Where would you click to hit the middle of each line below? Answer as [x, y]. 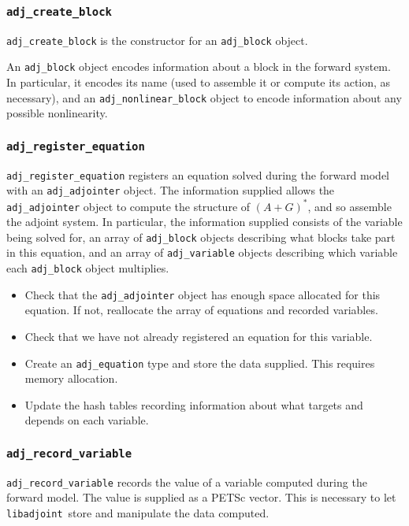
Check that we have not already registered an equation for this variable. [199, 336]
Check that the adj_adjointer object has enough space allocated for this [203, 294]
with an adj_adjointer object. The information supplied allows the [171, 190]
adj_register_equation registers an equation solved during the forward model [198, 174]
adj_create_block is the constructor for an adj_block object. [157, 40]
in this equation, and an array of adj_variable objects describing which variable [202, 252]
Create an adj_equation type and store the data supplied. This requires [200, 363]
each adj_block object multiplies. [88, 268]
